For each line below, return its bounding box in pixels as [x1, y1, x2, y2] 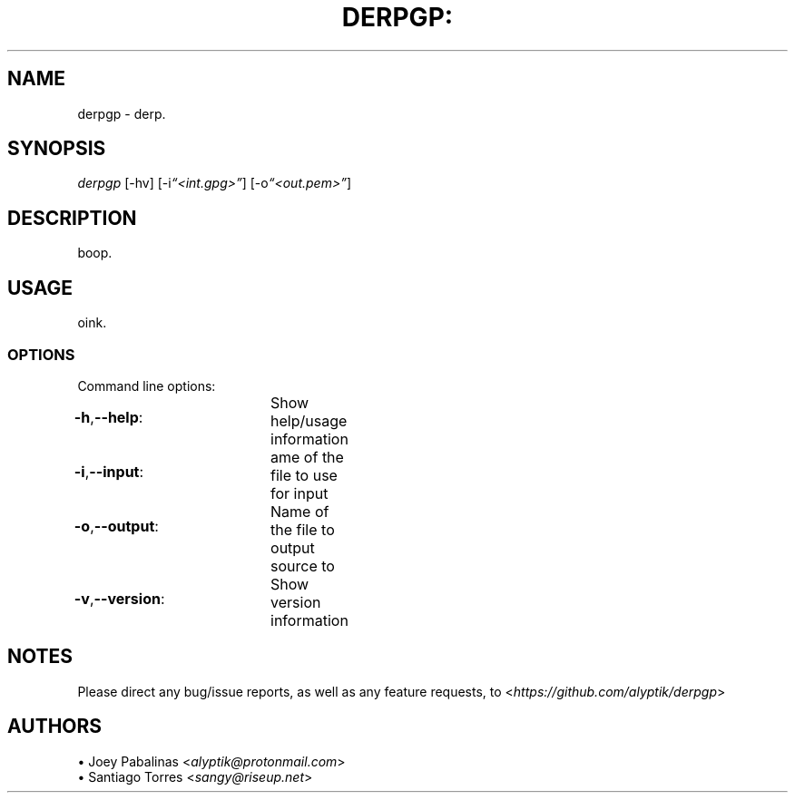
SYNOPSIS [7, 137, 106, 161]
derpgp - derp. [77, 105, 166, 122]
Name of [270, 502, 329, 521]
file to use [270, 465, 338, 484]
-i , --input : [74, 462, 144, 481]
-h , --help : [74, 407, 143, 426]
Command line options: [77, 377, 216, 394]
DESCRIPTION [7, 206, 137, 229]
